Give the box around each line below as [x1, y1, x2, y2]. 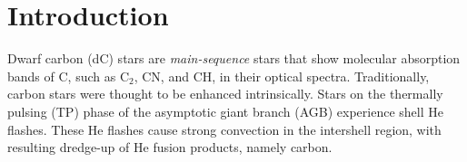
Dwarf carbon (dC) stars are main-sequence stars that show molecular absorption [7, 49, 461, 68]
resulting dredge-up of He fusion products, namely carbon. [7, 138, 333, 157]
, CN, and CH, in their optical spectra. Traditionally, [134, 66, 430, 85]
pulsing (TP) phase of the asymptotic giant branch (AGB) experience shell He [7, 101, 443, 120]
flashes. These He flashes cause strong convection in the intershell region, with [7, 119, 442, 138]
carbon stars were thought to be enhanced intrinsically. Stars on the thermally [7, 84, 443, 103]
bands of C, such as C [7, 66, 129, 85]
